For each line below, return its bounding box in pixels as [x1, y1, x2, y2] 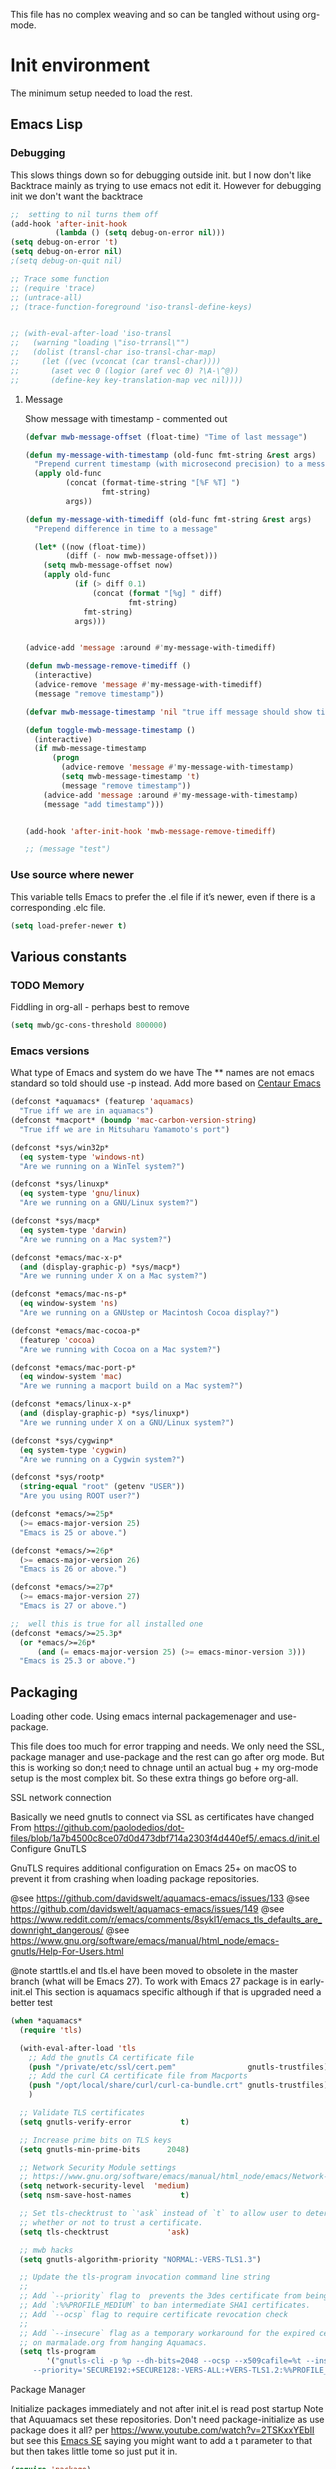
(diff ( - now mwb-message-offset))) [65, 551, 218, 561]
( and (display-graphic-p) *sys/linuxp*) [19, 1409, 190, 1419]
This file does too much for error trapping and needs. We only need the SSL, [10, 1740, 325, 1753]
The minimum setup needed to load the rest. [10, 87, 193, 99]
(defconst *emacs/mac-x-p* [10, 1252, 123, 1263]
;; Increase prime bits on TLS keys [19, 2135, 172, 2145]
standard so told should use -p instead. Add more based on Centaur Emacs [10, 1077, 322, 1089]
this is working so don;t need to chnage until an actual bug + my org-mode [10, 1762, 319, 1774]
